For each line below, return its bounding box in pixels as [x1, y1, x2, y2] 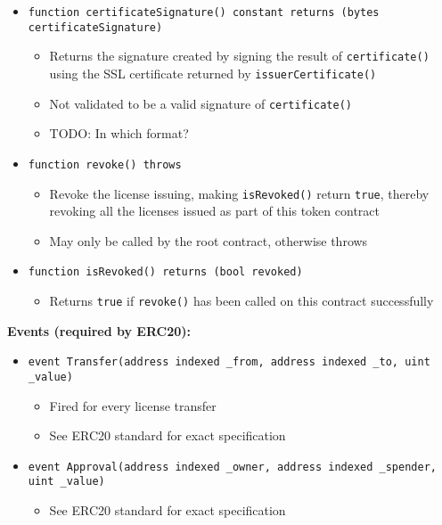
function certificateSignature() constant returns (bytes [28, 6, 380, 19]
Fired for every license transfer [49, 396, 217, 414]
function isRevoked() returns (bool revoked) [28, 266, 303, 279]
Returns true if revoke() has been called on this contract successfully [49, 291, 434, 310]
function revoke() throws [28, 158, 182, 171]
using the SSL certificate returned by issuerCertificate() [49, 63, 377, 82]
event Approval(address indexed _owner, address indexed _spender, [28, 460, 437, 473]
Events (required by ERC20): [7, 321, 192, 340]
